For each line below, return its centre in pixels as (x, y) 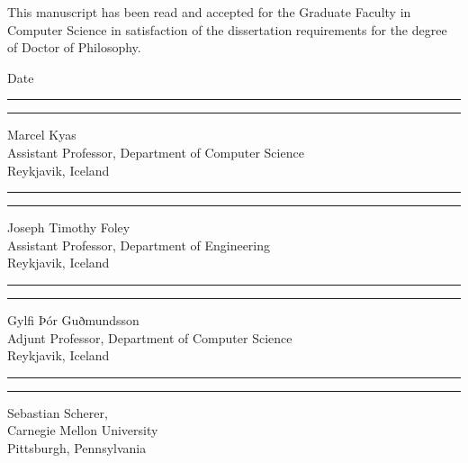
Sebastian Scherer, (58, 412)
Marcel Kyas (42, 135)
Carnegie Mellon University (83, 430)
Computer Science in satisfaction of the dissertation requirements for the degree (227, 29)
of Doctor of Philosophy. (74, 47)
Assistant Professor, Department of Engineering (139, 245)
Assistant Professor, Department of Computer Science (156, 152)
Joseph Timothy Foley (69, 227)
